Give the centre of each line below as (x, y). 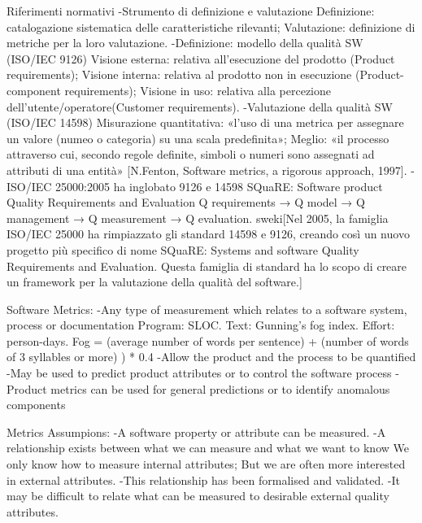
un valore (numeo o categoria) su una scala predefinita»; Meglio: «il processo (198, 138)
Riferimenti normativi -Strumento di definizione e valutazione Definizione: (191, 11)
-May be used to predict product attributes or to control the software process (199, 373)
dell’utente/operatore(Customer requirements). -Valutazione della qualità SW (200, 106)
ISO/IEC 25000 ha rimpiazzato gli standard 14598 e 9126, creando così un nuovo (208, 234)
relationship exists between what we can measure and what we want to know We (208, 448)
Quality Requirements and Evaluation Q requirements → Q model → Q (186, 202)
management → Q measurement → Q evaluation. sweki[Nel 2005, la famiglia (198, 218)
